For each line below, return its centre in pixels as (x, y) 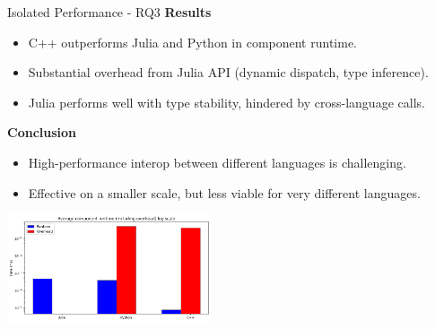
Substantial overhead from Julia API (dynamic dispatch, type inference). (228, 72)
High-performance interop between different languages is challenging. (217, 162)
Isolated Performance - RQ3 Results (109, 12)
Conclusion (42, 132)
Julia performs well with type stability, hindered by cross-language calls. (226, 102)
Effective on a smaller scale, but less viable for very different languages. (224, 192)
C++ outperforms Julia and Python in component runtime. (192, 42)
